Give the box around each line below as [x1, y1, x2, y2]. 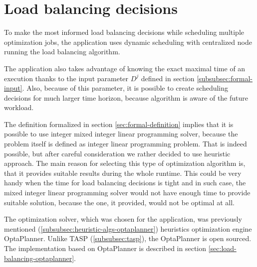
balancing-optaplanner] [4, 253, 74, 263]
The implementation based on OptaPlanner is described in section [4, 243, 207, 253]
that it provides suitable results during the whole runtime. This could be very [4, 167, 242, 178]
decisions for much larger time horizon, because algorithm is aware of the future [4, 92, 249, 103]
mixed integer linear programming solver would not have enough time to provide [4, 187, 251, 198]
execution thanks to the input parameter [4, 73, 129, 83]
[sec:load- [208, 243, 237, 253]
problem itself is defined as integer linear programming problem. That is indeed [4, 138, 247, 149]
